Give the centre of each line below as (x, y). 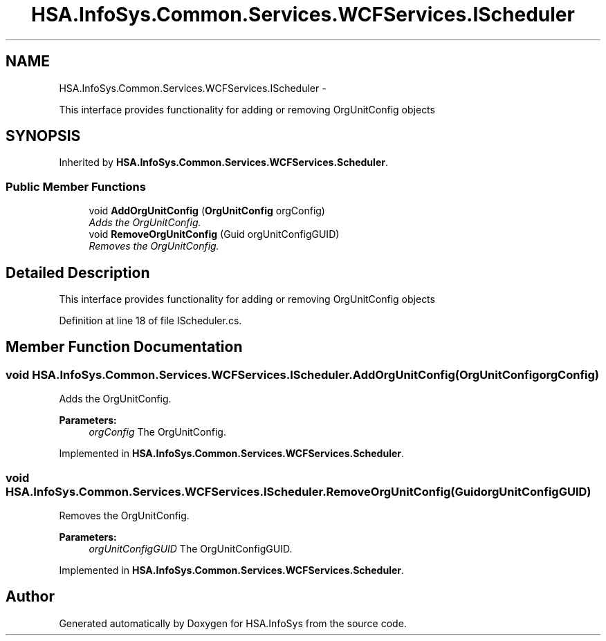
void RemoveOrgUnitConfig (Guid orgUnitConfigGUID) (214, 234)
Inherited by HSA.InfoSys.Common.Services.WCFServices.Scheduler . (223, 162)
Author (30, 597)
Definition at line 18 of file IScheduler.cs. (150, 321)
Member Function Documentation (124, 347)
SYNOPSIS (43, 136)
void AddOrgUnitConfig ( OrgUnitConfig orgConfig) (207, 211)
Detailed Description (78, 272)
